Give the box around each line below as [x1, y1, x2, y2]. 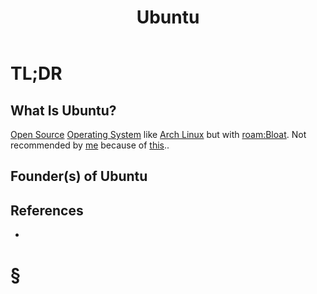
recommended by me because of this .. [10, 139, 170, 151]
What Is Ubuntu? [10, 102, 117, 119]
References [10, 202, 84, 219]
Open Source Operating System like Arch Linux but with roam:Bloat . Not [10, 129, 307, 140]
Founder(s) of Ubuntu [10, 168, 148, 185]
